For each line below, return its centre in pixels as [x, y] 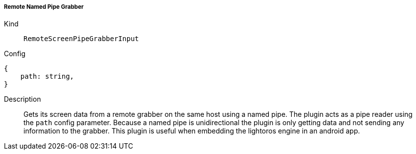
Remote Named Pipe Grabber [44, 7]
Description [22, 99]
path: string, [47, 77]
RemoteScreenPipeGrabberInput [81, 39]
